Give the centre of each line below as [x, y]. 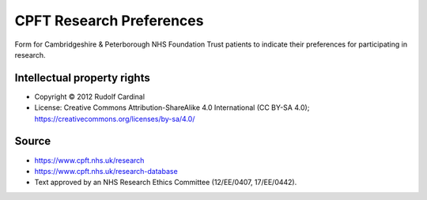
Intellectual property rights [82, 78]
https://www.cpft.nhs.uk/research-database [106, 171]
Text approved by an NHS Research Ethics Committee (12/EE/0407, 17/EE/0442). [166, 183]
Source [33, 141]
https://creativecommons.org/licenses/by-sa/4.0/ [115, 119]
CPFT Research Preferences [109, 21]
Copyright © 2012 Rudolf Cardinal [90, 96]
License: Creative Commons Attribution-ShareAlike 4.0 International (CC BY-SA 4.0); [172, 108]
